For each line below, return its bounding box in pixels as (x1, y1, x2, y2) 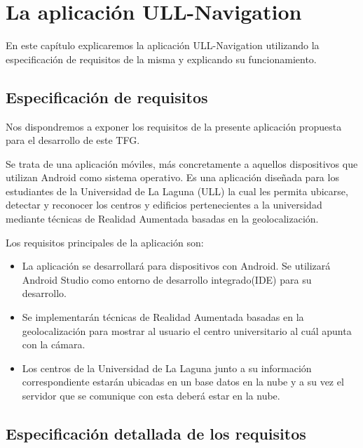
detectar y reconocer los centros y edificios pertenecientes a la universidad (6, 197, 322, 212)
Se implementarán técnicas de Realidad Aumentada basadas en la (22, 310, 304, 324)
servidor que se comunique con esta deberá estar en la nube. (22, 388, 280, 403)
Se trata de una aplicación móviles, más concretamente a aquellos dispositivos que (6, 156, 358, 171)
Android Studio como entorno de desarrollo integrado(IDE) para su (22, 272, 312, 286)
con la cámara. (22, 337, 85, 352)
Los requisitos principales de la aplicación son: (6, 235, 204, 249)
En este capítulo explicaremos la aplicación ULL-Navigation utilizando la (6, 38, 320, 53)
